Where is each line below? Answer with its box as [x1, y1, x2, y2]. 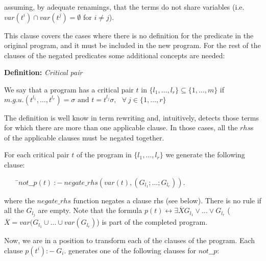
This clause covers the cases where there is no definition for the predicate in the [4, 30, 254, 40]
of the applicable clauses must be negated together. [4, 132, 164, 143]
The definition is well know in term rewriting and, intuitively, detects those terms [4, 112, 259, 123]
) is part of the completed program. [96, 217, 208, 227]
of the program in [76, 149, 132, 160]
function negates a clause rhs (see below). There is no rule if [73, 195, 261, 205]
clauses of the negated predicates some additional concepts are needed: [4, 50, 225, 60]
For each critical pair [4, 149, 69, 160]
